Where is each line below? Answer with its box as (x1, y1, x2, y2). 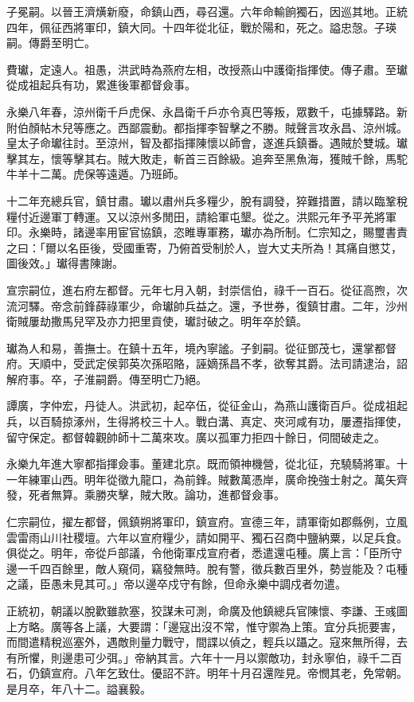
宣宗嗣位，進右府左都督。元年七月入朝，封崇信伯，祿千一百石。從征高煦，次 (6, 281, 408, 298)
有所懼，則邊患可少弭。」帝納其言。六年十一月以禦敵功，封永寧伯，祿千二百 (6, 649, 402, 665)
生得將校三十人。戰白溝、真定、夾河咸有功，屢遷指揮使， (106, 413, 408, 430)
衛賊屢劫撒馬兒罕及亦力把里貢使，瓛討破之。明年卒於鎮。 (6, 313, 307, 330)
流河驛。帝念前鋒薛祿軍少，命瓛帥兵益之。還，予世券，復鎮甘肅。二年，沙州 (6, 297, 408, 314)
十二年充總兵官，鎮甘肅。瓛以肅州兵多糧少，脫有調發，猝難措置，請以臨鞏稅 (6, 192, 408, 209)
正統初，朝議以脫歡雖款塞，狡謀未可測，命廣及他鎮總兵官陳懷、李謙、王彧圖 (6, 603, 408, 618)
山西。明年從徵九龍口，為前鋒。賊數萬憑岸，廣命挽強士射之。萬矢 (50, 470, 396, 487)
